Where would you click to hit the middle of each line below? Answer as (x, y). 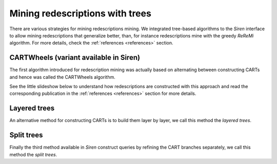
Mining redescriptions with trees (80, 13)
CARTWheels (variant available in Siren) (75, 58)
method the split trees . (33, 154)
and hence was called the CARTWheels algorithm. (62, 77)
